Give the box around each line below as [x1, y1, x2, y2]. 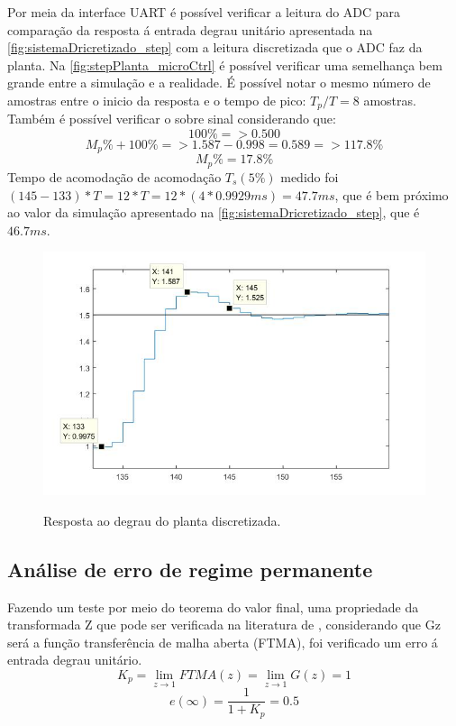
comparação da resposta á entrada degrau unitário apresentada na [7, 20, 373, 39]
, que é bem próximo [334, 185, 449, 204]
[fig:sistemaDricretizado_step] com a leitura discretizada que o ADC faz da [7, 38, 423, 57]
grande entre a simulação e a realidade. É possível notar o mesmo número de [7, 73, 431, 92]
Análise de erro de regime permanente [7, 555, 373, 583]
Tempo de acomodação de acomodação [7, 167, 222, 186]
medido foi [280, 167, 339, 186]
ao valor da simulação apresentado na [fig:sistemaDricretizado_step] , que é [7, 203, 420, 222]
